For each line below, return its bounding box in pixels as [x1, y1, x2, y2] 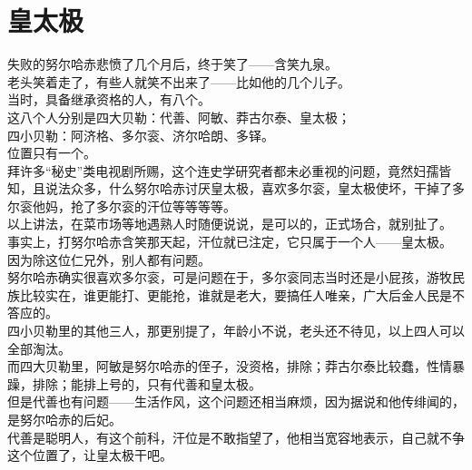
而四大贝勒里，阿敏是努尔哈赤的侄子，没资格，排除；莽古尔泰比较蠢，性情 [7, 357, 452, 376]
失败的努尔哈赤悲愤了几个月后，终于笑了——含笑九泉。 [7, 54, 338, 73]
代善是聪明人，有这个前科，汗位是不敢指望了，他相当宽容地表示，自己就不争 [7, 427, 465, 446]
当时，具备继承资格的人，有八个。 [7, 90, 211, 109]
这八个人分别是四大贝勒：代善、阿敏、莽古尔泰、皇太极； [7, 107, 350, 126]
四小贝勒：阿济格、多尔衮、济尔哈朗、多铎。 [7, 125, 274, 144]
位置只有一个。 [7, 143, 96, 162]
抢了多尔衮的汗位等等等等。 [70, 196, 236, 215]
